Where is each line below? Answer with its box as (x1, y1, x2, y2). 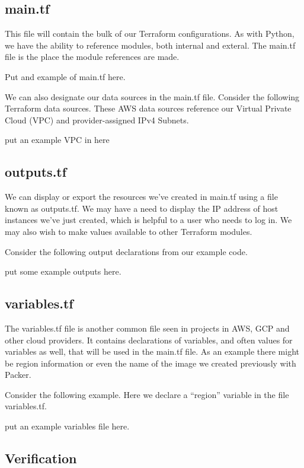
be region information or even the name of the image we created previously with (5, 356, 296, 369)
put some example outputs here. (5, 265, 121, 278)
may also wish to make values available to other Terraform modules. (5, 225, 252, 237)
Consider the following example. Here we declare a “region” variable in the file (5, 388, 289, 400)
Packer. (5, 368, 31, 381)
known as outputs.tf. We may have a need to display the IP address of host (5, 202, 279, 214)
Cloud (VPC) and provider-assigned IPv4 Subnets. (5, 113, 189, 126)
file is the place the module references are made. (5, 50, 180, 63)
